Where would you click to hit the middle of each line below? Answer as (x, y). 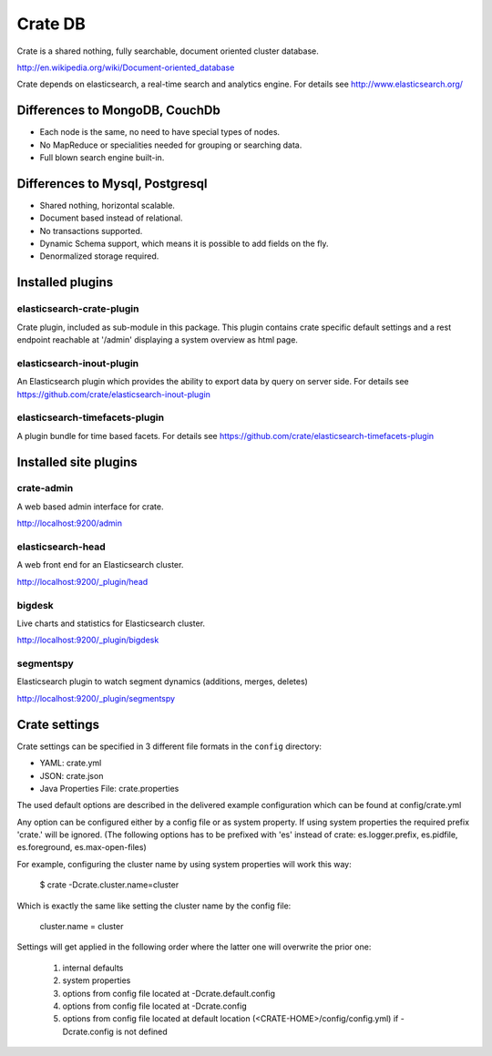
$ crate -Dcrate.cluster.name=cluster (109, 885)
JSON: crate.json (72, 775)
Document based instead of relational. (111, 218)
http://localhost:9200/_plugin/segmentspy (96, 698)
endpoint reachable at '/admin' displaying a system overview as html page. (157, 340)
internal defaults (93, 968)
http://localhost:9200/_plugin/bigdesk (88, 640)
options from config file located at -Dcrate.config (154, 1006)
